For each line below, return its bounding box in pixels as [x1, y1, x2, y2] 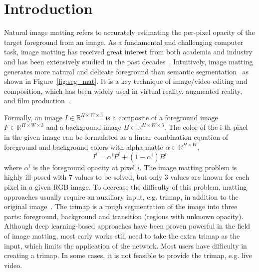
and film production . [4, 95, 70, 106]
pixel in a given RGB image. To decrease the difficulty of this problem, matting [4, 181, 247, 192]
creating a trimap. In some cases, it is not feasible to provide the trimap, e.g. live [4, 250, 252, 261]
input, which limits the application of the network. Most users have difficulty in [4, 240, 247, 251]
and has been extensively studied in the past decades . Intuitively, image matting [4, 56, 253, 66]
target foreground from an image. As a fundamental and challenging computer [4, 36, 244, 47]
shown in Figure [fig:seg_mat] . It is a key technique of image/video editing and [4, 76, 248, 86]
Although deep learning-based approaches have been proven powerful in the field [4, 221, 251, 231]
